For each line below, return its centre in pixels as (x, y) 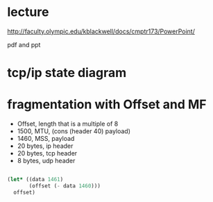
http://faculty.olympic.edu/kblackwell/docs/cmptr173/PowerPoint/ (101, 31)
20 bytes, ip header (45, 146)
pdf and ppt (24, 44)
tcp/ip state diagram (67, 73)
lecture (28, 12)
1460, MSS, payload (46, 139)
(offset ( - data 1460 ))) (65, 186)
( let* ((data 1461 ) (35, 180)
